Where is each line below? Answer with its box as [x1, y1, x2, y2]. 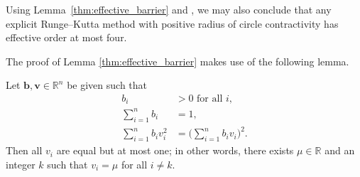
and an [324, 143, 355, 158]
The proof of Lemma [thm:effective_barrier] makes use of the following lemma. [6, 53, 349, 68]
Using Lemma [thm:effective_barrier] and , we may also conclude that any [6, 2, 332, 16]
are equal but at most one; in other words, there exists [56, 143, 294, 158]
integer [6, 156, 36, 171]
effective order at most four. [6, 30, 127, 45]
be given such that [67, 77, 147, 92]
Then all [6, 143, 43, 158]
